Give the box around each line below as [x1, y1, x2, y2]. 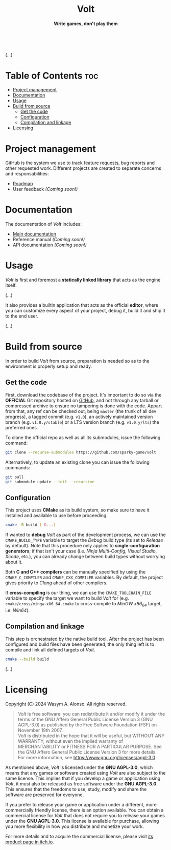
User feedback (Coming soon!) [12, 186, 78, 192]
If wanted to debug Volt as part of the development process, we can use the [5, 531, 166, 538]
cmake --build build [5, 657, 50, 662]
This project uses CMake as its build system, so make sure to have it [5, 507, 150, 513]
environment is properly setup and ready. [5, 363, 92, 369]
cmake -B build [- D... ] [5, 522, 56, 528]
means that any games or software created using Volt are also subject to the [5, 769, 166, 776]
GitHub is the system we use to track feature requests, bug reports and [5, 160, 155, 166]
